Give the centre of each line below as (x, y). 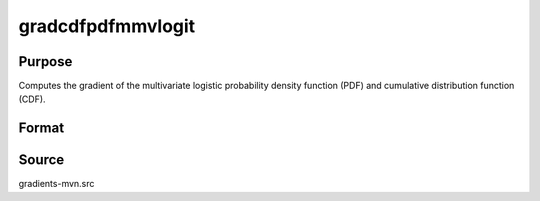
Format (41, 128)
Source (41, 160)
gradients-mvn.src (56, 184)
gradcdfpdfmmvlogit (107, 26)
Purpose (45, 61)
